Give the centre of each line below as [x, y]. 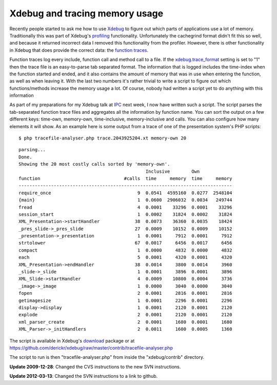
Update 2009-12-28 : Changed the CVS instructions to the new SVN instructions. [95, 367]
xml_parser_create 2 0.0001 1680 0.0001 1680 [125, 322]
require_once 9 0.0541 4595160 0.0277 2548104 [125, 193]
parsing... [32, 150]
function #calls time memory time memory [125, 178]
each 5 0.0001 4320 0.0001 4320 [125, 257]
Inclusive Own [173, 171]
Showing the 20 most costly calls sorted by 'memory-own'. [94, 164]
